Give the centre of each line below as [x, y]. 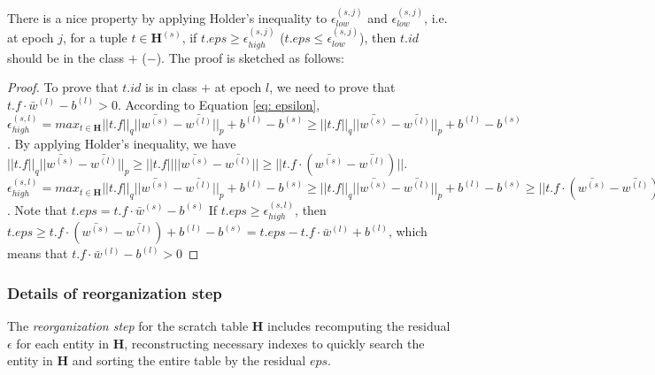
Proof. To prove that [63, 87]
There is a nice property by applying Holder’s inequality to [167, 17]
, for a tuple [95, 38]
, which [408, 231]
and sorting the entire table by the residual [189, 360]
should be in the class [66, 57]
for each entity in [62, 343]
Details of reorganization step [115, 292]
